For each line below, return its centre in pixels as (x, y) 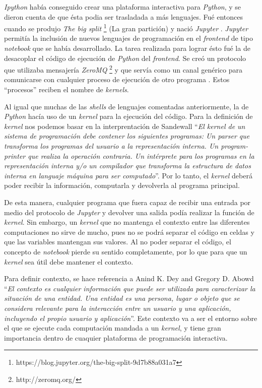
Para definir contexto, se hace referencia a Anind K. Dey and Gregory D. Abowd (129, 278)
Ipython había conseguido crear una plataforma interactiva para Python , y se (123, 7)
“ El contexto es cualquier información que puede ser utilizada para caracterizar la (130, 288)
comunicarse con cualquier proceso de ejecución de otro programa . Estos (117, 79)
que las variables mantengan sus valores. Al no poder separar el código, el (118, 242)
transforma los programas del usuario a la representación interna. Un (111, 146)
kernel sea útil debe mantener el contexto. (69, 261)
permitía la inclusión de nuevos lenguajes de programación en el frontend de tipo (128, 38)
